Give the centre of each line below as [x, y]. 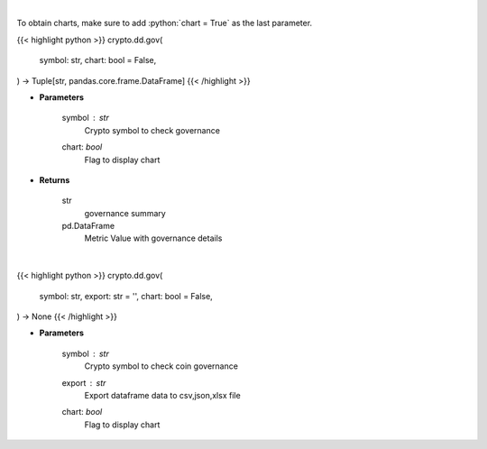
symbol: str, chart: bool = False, [98, 60]
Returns [55, 179]
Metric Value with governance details [153, 238]
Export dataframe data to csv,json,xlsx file [162, 395]
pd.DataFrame [88, 226]
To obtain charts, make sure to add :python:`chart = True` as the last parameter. [165, 23]
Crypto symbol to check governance [152, 130]
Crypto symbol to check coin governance [161, 366]
